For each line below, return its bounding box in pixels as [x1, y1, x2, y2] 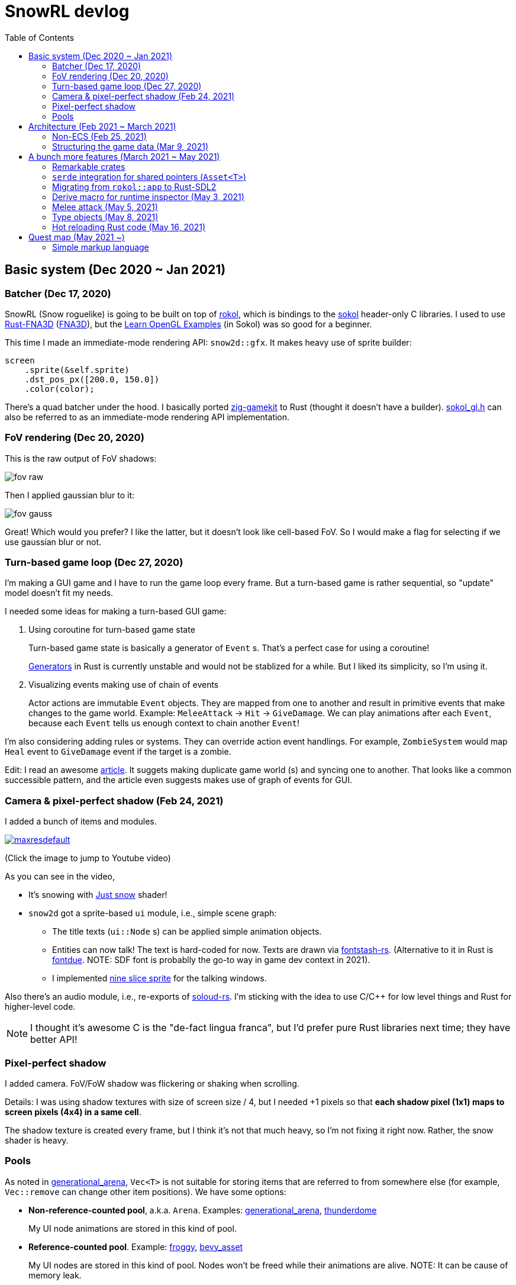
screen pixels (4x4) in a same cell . [5, 1106, 141, 1117]
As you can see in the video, [5, 871, 115, 882]
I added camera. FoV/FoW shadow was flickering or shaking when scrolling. [5, 1078, 299, 1088]
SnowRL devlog [5, 1, 130, 21]
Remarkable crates [52, 161, 125, 172]
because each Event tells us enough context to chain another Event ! [28, 718, 300, 729]
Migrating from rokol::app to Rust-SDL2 [52, 181, 217, 192]
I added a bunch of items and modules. [5, 816, 157, 827]
